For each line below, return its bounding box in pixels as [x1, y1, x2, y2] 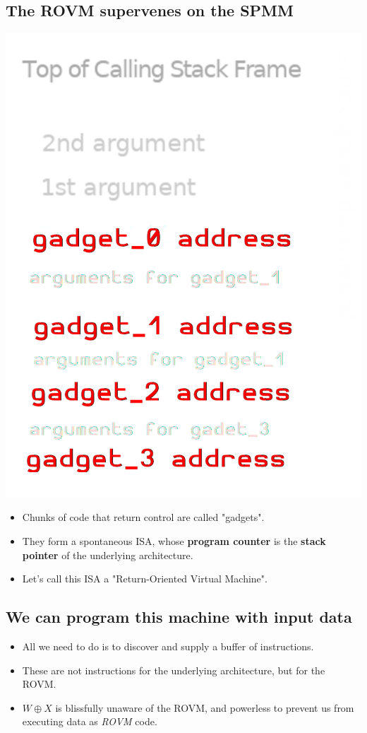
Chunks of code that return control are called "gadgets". [22, 510, 265, 524]
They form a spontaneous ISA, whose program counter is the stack [22, 534, 326, 548]
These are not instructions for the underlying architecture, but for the [22, 662, 325, 677]
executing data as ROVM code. [22, 714, 157, 729]
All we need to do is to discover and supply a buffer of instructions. [22, 638, 314, 653]
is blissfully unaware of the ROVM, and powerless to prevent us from [55, 700, 354, 715]
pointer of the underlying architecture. [22, 547, 193, 562]
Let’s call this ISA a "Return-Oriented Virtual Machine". [22, 571, 267, 586]
